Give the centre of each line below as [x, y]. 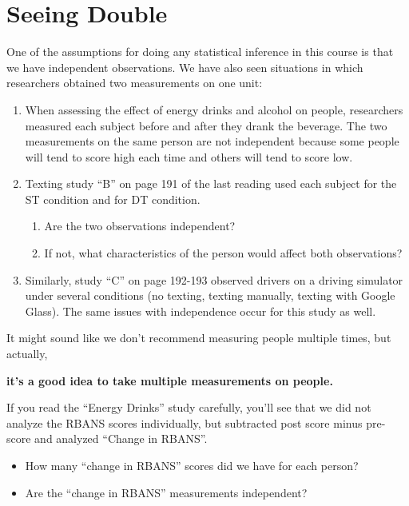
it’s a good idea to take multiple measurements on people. [170, 380]
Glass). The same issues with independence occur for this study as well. [201, 311]
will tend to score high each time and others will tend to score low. [189, 156]
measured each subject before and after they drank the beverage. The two [206, 125]
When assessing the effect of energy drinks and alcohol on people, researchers [214, 109]
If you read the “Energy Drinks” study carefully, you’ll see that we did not [189, 407]
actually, [27, 354]
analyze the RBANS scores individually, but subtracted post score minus [185, 422]
